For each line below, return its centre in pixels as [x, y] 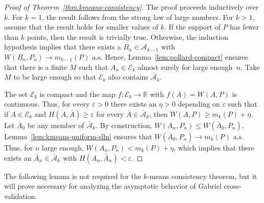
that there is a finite [36, 67]
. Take [250, 67]
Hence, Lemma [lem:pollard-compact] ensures [176, 56]
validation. [21, 196]
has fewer [245, 27]
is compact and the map [78, 94]
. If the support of [192, 27]
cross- [233, 186]
